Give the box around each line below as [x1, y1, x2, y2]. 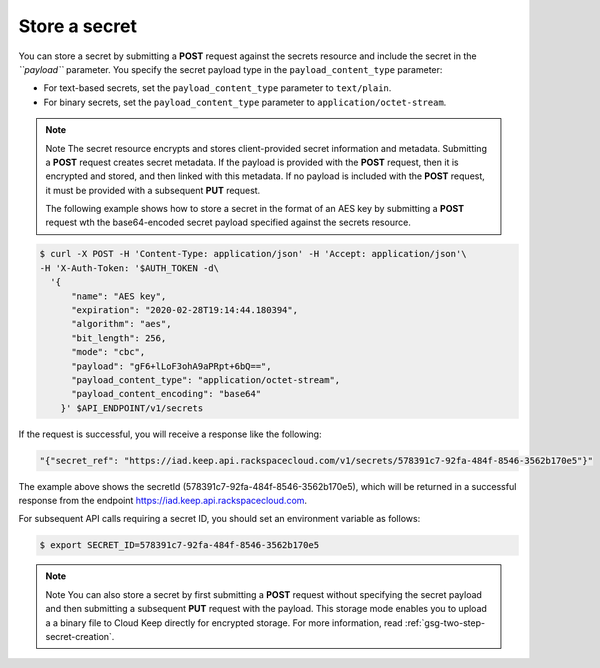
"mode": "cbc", [71, 346, 146, 358]
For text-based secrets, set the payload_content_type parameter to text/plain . [43, 82, 392, 94]
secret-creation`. [45, 631, 115, 642]
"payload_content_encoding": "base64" [71, 388, 262, 400]
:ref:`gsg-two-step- [405, 616, 485, 629]
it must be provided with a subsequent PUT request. [45, 184, 261, 196]
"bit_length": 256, [71, 332, 167, 344]
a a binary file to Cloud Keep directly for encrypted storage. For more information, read [45, 616, 404, 629]
